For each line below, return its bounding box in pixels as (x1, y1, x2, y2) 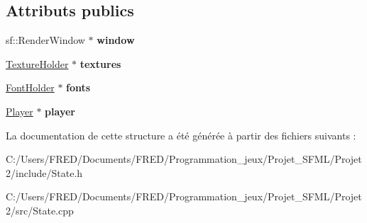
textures (80, 56, 121, 71)
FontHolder (6, 80, 55, 95)
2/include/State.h (6, 165, 83, 180)
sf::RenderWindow (6, 33, 85, 47)
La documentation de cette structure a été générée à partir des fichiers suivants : (6, 127, 356, 142)
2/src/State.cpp (6, 202, 74, 217)
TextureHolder (6, 56, 69, 71)
